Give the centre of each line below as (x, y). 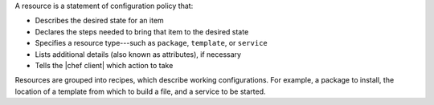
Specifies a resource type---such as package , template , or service (151, 43)
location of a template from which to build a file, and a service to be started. (140, 91)
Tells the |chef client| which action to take (104, 65)
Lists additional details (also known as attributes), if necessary (138, 54)
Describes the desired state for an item (99, 21)
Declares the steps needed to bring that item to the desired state (142, 31)
